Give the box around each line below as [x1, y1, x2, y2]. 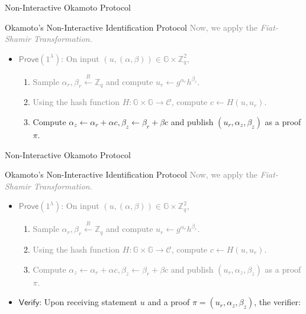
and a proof [147, 296, 190, 308]
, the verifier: [254, 296, 301, 308]
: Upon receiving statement [39, 296, 138, 308]
